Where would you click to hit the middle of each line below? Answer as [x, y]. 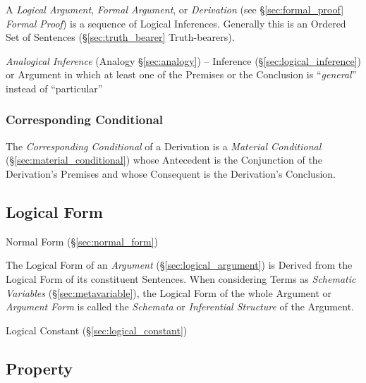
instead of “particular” [54, 88]
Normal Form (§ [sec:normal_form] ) [82, 241]
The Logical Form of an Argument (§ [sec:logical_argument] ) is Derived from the [179, 265]
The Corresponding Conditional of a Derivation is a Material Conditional [164, 146]
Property [39, 368]
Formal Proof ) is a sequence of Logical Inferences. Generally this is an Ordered [176, 23]
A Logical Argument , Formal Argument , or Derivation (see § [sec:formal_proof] [175, 9]
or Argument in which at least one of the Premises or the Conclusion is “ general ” [181, 74]
